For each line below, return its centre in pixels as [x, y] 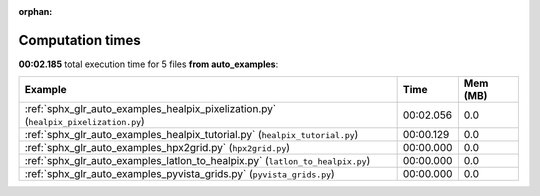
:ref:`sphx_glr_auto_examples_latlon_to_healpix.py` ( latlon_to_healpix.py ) [197, 161]
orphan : [35, 11]
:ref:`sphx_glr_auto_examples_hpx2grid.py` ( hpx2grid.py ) [157, 148]
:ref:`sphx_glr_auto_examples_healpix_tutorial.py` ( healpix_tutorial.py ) [191, 135]
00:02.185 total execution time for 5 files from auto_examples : [148, 64]
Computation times [79, 40]
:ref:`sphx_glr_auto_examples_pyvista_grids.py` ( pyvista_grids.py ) [179, 174]
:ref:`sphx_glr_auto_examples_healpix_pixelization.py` [150, 109]
